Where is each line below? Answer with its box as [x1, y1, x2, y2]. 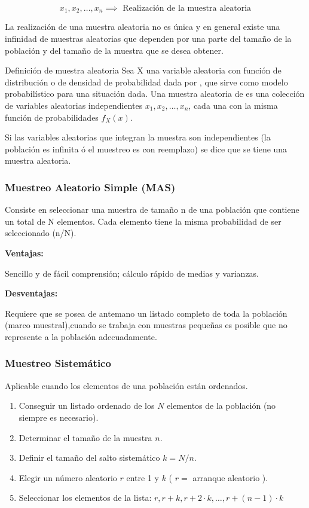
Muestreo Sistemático [5, 356, 111, 371]
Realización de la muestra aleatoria [123, 4, 252, 13]
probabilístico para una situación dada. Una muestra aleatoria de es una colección [5, 87, 305, 100]
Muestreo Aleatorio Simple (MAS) [5, 179, 176, 194]
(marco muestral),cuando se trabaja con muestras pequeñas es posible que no [5, 319, 287, 331]
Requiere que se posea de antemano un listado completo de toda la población [5, 307, 287, 319]
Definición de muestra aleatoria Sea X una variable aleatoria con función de [5, 64, 282, 76]
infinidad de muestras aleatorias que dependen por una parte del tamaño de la [5, 32, 292, 45]
